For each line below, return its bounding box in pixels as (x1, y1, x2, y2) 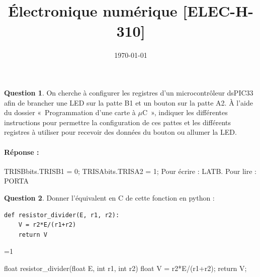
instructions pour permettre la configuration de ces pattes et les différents (4, 117, 231, 127)
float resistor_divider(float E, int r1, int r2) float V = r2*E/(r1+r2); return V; (4, 263, 247, 273)
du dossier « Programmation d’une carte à (4, 107, 136, 118)
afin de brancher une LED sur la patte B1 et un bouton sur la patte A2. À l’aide (4, 97, 253, 108)
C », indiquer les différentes (142, 107, 228, 118)
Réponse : (4, 146, 39, 157)
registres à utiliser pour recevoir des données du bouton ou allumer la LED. (4, 127, 237, 137)
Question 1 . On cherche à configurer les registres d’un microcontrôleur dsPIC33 (4, 87, 253, 98)
